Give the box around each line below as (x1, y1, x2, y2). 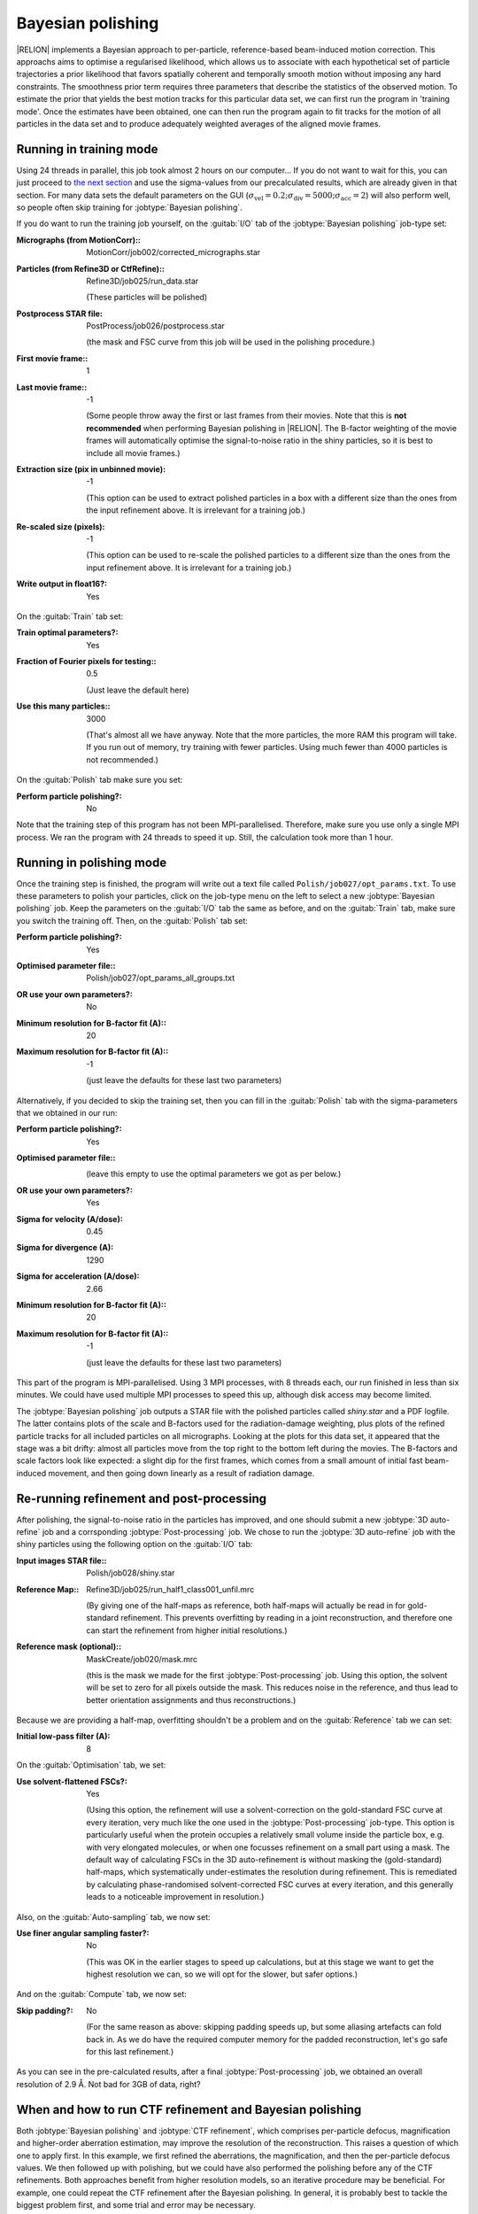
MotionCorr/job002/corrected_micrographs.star (86, 247, 261, 258)
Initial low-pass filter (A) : (16, 1731, 111, 1742)
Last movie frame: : (16, 382, 88, 392)
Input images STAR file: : (16, 1555, 107, 1566)
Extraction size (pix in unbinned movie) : (16, 464, 166, 474)
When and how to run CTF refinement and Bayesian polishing (16, 2102, 362, 2117)
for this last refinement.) (86, 2047, 174, 2057)
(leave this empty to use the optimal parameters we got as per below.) (86, 1169, 342, 1180)
